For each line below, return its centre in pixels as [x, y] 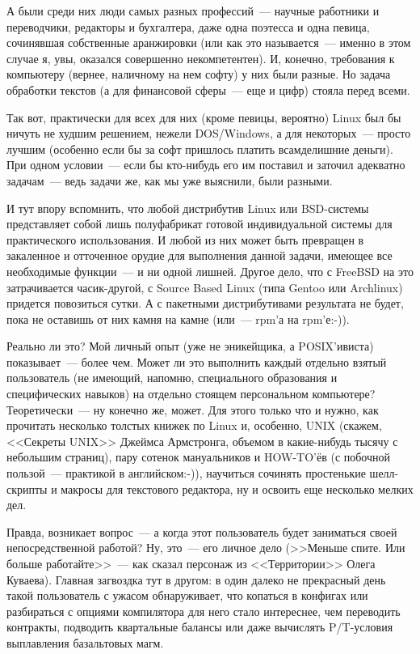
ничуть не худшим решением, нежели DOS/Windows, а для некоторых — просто [209, 133]
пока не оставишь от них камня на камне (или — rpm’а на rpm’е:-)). [178, 319]
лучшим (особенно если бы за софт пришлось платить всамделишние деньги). [200, 149]
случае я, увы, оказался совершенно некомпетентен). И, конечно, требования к [201, 58]
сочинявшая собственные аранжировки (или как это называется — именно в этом [209, 42]
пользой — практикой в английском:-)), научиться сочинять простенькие [186, 473]
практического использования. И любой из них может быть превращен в [185, 239]
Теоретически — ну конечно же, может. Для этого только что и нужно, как [193, 409]
